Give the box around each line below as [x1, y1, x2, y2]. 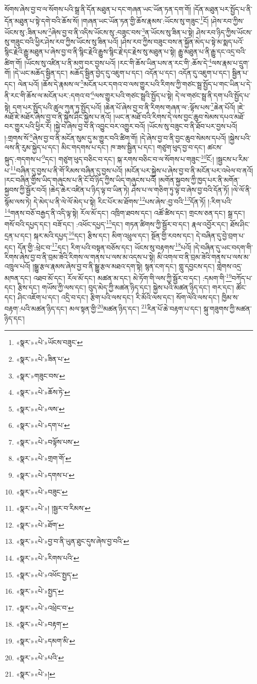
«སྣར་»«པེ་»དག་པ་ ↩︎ [16, 420, 70, 430]
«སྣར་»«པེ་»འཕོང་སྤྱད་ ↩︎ [16, 569, 78, 579]
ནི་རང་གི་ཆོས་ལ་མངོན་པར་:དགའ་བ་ [4, 90, 91, 101]
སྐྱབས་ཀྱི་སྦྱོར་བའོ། [4, 185, 47, 194]
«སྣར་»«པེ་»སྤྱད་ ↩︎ [16, 586, 64, 596]
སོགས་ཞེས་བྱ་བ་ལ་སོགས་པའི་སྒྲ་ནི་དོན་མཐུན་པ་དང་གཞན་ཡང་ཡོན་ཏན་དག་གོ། [4, 4, 191, 14]
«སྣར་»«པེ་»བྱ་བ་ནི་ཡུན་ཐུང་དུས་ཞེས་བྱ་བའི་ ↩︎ [16, 536, 129, 546]
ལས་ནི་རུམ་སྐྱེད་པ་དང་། [4, 142, 59, 152]
